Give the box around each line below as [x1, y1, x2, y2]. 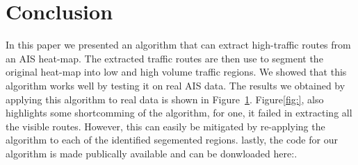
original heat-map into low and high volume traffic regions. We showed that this [6, 64, 347, 79]
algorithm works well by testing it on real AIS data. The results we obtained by [6, 78, 345, 92]
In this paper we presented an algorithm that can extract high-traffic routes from [6, 37, 351, 52]
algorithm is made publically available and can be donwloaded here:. [6, 146, 298, 160]
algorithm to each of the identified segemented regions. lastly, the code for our [6, 132, 338, 147]
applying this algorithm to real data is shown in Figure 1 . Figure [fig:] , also [6, 92, 324, 106]
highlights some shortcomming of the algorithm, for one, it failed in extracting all [6, 105, 352, 120]
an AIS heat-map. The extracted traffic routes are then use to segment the [6, 51, 323, 65]
